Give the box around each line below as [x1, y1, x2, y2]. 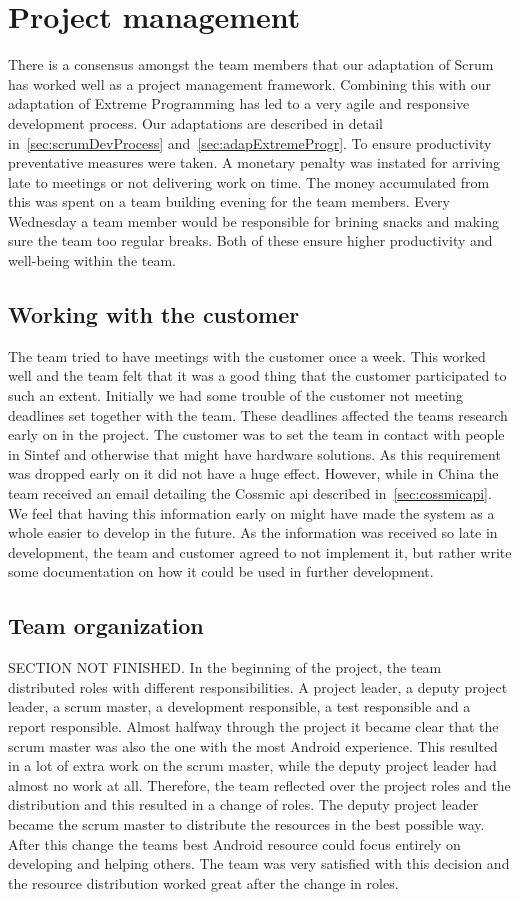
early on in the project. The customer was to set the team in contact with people [8, 424, 505, 445]
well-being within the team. [8, 250, 176, 271]
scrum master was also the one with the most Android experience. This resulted [8, 735, 498, 756]
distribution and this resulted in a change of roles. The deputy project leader [8, 794, 479, 815]
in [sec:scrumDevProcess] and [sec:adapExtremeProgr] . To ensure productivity [8, 132, 492, 153]
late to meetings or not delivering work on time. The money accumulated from [8, 171, 490, 192]
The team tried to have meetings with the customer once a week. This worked [8, 345, 486, 366]
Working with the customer [8, 299, 300, 330]
